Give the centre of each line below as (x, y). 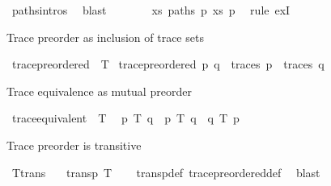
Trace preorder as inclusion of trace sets (105, 37)
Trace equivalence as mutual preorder (99, 91)
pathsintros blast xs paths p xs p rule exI (151, 10)
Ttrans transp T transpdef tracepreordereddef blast (166, 172)
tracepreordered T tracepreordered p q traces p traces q (168, 64)
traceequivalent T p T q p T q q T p (125, 118)
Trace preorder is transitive (74, 145)
